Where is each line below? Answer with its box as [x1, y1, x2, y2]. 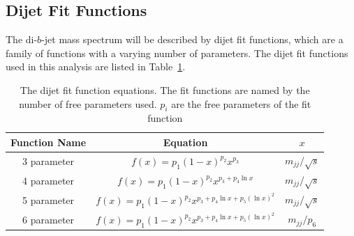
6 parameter [22, 212, 75, 226]
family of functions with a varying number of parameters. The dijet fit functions [6, 45, 348, 60]
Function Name [10, 134, 87, 149]
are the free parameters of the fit [171, 96, 311, 111]
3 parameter [22, 154, 75, 168]
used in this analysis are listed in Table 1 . [6, 59, 186, 74]
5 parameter [22, 193, 75, 207]
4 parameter [22, 173, 75, 188]
